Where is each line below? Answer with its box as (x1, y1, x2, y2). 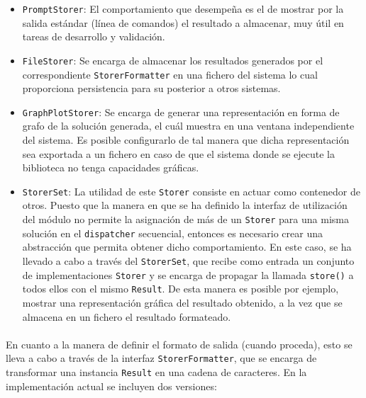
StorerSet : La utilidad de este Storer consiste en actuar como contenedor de (22, 183, 360, 198)
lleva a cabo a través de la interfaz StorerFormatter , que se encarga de (6, 351, 317, 365)
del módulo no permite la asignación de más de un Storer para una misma (22, 212, 349, 227)
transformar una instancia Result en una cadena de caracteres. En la (6, 364, 307, 379)
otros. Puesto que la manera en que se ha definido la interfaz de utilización (22, 198, 348, 212)
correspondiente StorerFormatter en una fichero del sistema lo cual (22, 67, 318, 81)
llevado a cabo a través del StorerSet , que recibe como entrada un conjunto (22, 253, 355, 268)
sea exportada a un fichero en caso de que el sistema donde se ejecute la (22, 146, 335, 161)
